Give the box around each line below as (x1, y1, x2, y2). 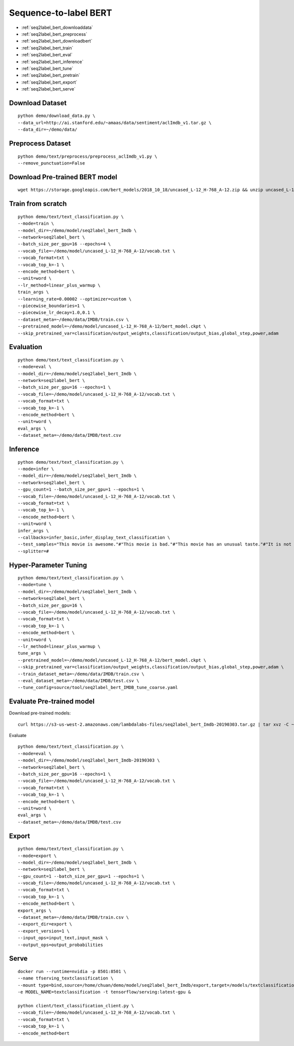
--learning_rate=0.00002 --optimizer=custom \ (18, 296, 132, 302)
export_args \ (18, 907, 51, 913)
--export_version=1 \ (18, 928, 70, 934)
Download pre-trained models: (9, 710, 71, 716)
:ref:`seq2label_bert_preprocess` (21, 31, 88, 37)
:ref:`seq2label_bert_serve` (21, 86, 76, 92)
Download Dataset (9, 98, 67, 107)
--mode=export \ (18, 853, 57, 858)
